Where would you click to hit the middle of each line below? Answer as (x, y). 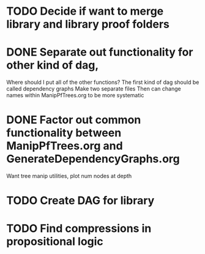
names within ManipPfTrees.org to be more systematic (75, 95)
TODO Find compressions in (79, 229)
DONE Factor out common (74, 120)
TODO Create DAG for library (80, 201)
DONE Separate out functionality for (100, 52)
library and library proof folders (88, 24)
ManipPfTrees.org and (65, 146)
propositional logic (55, 241)
